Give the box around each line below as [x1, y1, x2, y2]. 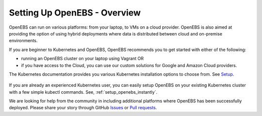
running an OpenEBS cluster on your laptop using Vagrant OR [21, 56, 144, 62]
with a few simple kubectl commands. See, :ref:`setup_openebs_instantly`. [9, 89, 158, 95]
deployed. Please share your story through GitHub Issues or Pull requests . [9, 105, 157, 111]
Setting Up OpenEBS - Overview [9, 7, 141, 18]
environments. [9, 38, 38, 44]
